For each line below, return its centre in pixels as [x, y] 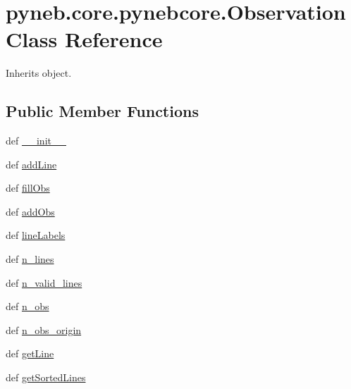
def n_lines [30, 259]
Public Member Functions [102, 111]
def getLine [30, 353]
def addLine [31, 164]
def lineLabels [36, 235]
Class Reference [84, 39]
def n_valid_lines [44, 282]
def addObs [30, 211]
